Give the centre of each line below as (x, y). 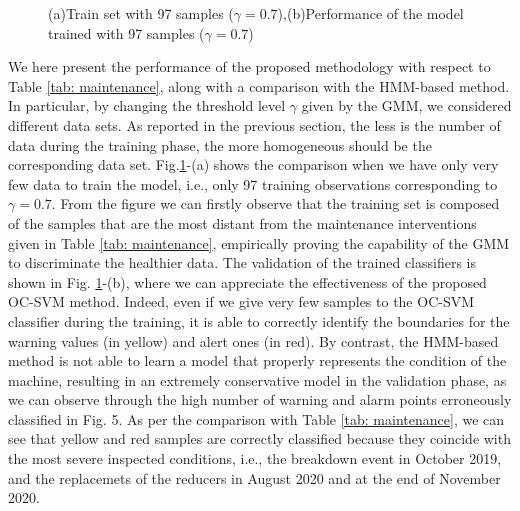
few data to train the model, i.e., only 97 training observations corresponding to (253, 183)
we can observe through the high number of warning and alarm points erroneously (260, 399)
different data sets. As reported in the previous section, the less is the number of (254, 124)
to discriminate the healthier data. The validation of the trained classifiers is (242, 262)
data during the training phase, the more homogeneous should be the (220, 144)
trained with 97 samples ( (126, 32)
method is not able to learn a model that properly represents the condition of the (257, 360)
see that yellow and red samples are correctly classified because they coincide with (259, 438)
